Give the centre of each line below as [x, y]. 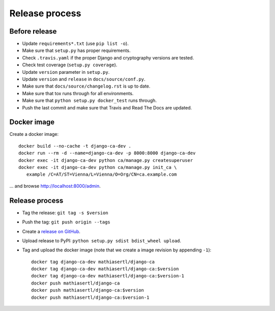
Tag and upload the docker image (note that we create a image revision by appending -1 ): [117, 250]
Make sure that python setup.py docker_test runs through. [90, 101]
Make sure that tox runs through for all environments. [78, 93]
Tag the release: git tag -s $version [65, 213]
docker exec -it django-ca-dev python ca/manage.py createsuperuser [106, 160]
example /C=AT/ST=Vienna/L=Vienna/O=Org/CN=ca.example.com [102, 175]
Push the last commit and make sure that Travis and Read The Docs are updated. [107, 107]
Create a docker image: [34, 134]
